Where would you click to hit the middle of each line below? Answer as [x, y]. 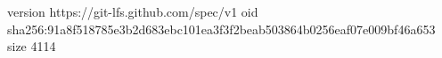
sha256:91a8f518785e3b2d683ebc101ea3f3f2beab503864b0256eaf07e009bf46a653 [221, 29]
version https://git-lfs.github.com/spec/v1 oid [133, 11]
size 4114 [32, 46]
